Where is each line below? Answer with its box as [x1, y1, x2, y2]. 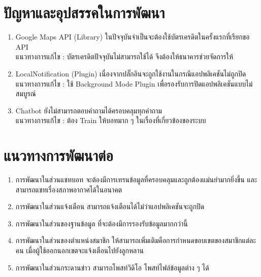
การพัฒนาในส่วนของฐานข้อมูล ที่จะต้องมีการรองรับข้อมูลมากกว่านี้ [15, 218, 188, 228]
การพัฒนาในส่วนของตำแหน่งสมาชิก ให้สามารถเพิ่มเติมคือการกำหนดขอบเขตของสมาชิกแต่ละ [15, 235, 256, 246]
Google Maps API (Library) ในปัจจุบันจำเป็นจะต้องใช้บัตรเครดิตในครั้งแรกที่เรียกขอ [15, 31, 250, 42]
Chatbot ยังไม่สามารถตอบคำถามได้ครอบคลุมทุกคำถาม [15, 105, 162, 115]
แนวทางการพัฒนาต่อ [4, 145, 113, 166]
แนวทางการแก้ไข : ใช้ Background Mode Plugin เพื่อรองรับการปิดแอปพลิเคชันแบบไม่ [15, 78, 253, 89]
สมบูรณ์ [15, 88, 36, 99]
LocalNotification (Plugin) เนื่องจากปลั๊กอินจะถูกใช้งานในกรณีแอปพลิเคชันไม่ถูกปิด [15, 68, 246, 78]
